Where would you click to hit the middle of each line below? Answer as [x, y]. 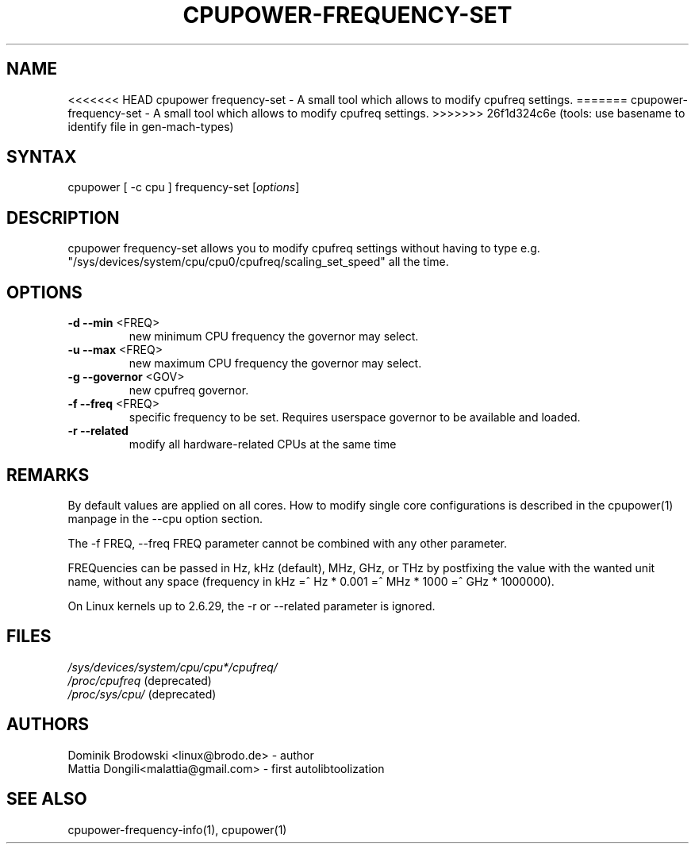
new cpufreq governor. [189, 390]
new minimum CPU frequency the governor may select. [274, 337]
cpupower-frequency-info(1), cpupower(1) [177, 829]
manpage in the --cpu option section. [165, 518]
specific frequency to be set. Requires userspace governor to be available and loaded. [355, 417]
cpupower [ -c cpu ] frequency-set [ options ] [184, 187]
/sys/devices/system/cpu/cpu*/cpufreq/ [173, 667]
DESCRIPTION [63, 217]
